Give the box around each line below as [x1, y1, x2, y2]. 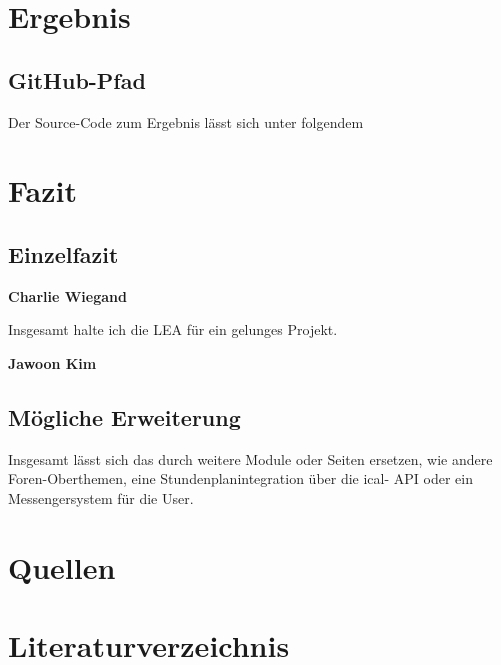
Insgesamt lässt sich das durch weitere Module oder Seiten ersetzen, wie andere [8, 448, 493, 469]
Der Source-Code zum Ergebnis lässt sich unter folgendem [8, 111, 364, 132]
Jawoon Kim [8, 352, 97, 373]
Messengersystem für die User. [8, 487, 194, 508]
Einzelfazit [8, 238, 119, 269]
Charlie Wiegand [8, 285, 127, 306]
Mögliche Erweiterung [8, 401, 241, 432]
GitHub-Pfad [8, 64, 146, 95]
